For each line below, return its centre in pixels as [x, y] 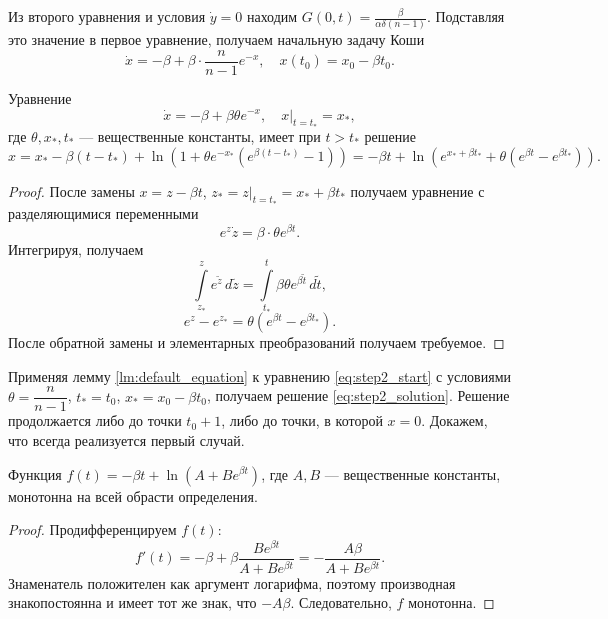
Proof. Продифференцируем [92, 529]
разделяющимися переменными [103, 213]
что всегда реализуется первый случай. [126, 439]
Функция [35, 473]
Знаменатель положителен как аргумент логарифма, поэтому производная [232, 582]
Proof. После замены [71, 190]
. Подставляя [465, 16]
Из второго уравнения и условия [107, 16]
